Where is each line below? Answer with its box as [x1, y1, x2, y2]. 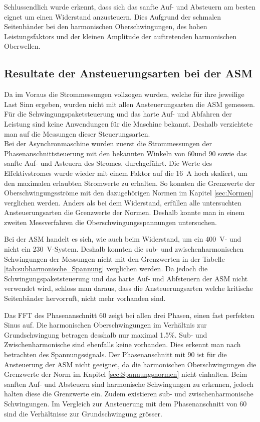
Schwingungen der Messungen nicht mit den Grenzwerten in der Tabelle [4, 253, 225, 264]
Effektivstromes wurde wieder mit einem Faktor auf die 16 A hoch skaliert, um [4, 167, 247, 178]
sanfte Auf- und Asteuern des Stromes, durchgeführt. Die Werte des [4, 158, 212, 168]
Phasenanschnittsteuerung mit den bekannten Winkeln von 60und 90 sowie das [4, 148, 247, 158]
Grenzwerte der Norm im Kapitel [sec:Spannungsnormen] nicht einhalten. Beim [4, 369, 247, 379]
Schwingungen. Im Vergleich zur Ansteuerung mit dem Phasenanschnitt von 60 [4, 398, 247, 408]
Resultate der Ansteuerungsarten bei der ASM [4, 65, 253, 81]
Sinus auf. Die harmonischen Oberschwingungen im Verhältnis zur [4, 320, 207, 330]
